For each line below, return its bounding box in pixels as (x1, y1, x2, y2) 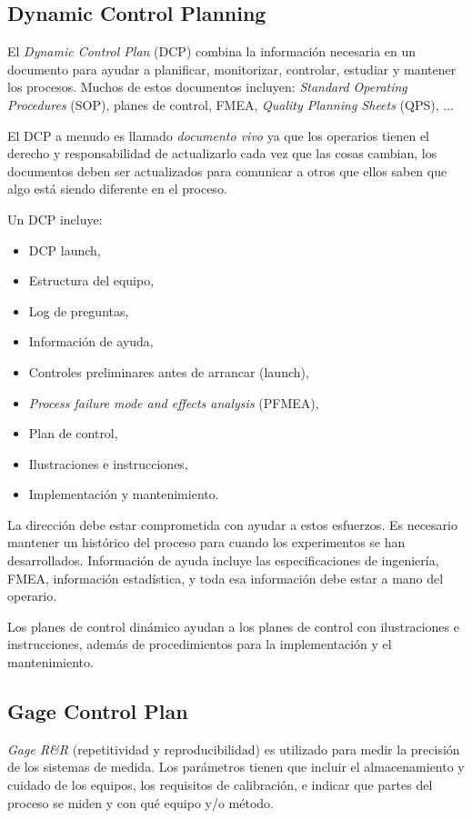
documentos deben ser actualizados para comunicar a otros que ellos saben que (7, 161, 447, 180)
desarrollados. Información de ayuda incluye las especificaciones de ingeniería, (7, 551, 439, 570)
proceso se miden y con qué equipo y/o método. (7, 793, 275, 812)
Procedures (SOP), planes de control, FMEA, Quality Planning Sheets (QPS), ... (7, 95, 454, 114)
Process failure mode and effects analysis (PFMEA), (28, 393, 319, 412)
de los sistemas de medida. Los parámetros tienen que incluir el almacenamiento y (7, 757, 465, 776)
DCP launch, (28, 240, 101, 259)
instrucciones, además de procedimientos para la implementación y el (7, 634, 392, 654)
